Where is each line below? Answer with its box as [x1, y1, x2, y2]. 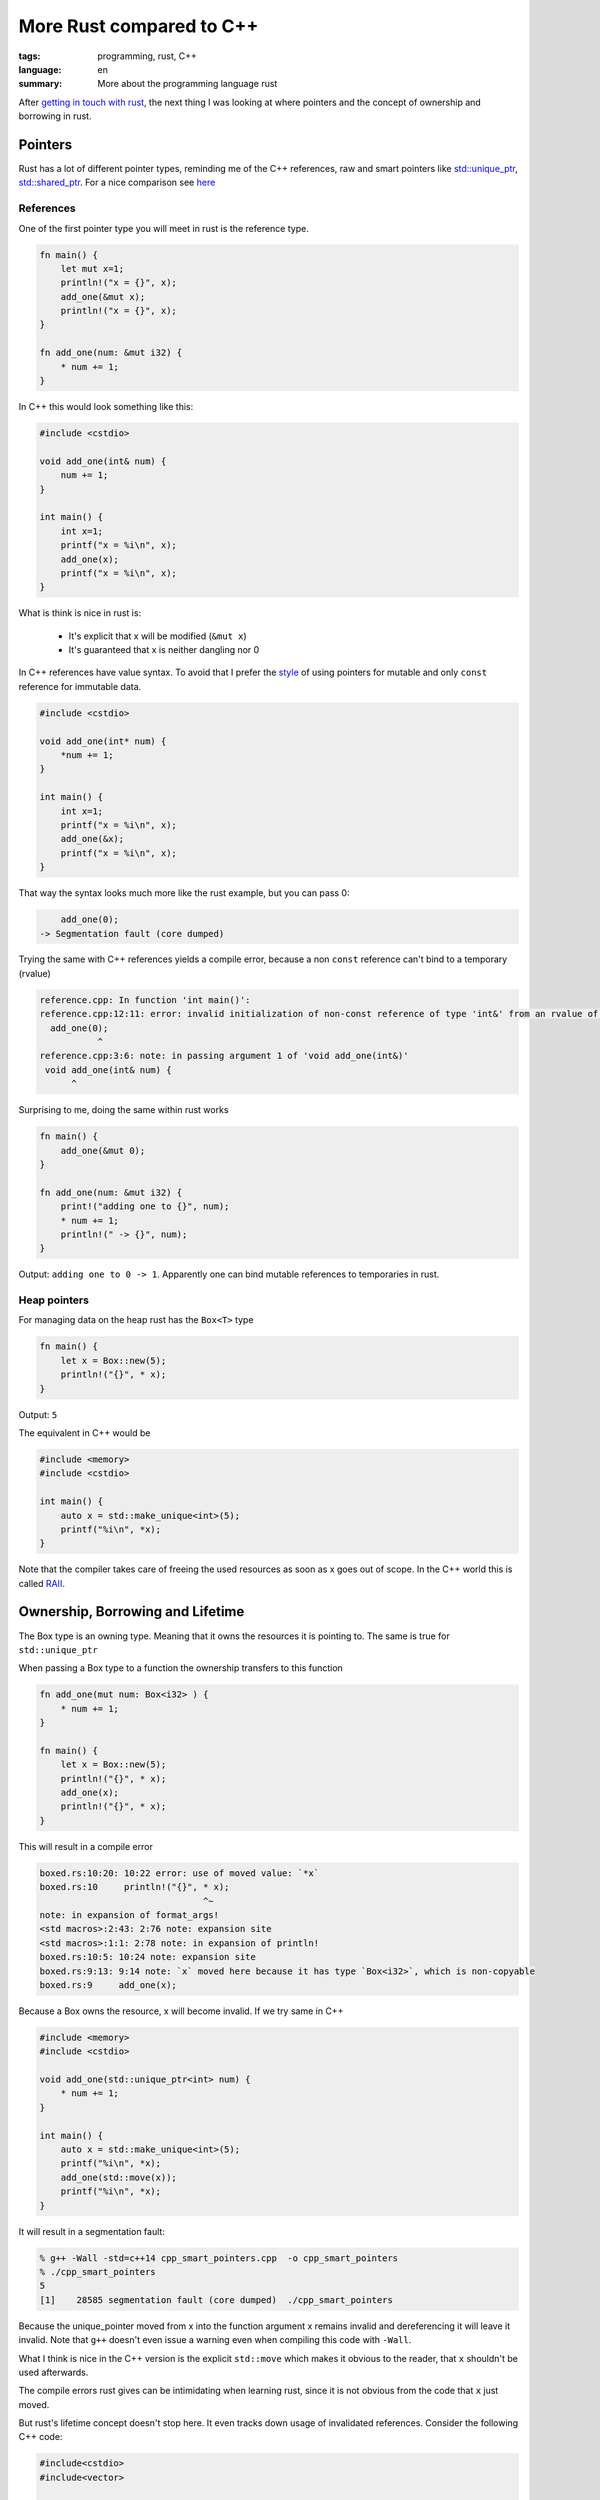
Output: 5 [18, 1408, 58, 1420]
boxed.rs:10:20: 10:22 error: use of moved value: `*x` [39, 1867, 320, 1879]
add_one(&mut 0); [60, 1145, 146, 1156]
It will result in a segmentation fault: [18, 2225, 165, 2237]
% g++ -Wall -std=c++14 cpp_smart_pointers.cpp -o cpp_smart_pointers [39, 2252, 399, 2264]
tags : [18, 50, 41, 62]
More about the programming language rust [97, 78, 278, 90]
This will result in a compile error [18, 1840, 154, 1852]
